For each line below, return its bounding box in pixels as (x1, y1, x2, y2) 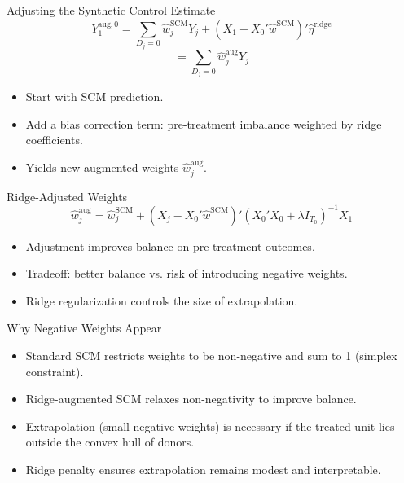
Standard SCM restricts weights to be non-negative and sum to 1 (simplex (25, 347, 397, 364)
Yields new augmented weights (25, 159, 179, 176)
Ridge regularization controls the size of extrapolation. (25, 292, 298, 309)
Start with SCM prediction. (25, 88, 164, 105)
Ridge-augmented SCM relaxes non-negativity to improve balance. (25, 390, 357, 407)
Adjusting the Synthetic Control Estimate (7, 2, 216, 18)
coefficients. (25, 131, 83, 148)
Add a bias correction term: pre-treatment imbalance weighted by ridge (25, 115, 382, 132)
